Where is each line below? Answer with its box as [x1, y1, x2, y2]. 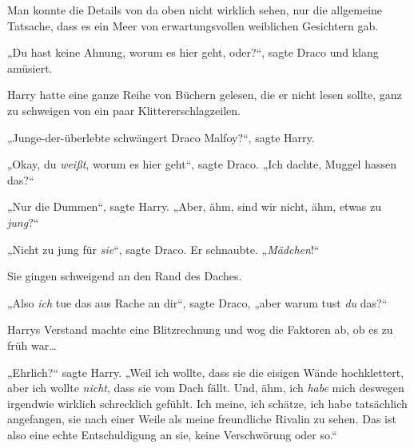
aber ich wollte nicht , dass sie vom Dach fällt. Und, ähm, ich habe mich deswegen [7, 379, 404, 396]
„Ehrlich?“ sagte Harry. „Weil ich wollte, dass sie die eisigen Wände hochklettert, [7, 363, 404, 380]
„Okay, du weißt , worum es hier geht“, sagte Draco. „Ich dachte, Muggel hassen [7, 156, 396, 172]
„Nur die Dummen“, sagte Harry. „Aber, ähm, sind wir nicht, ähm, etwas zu [7, 198, 382, 215]
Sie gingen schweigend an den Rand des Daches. [7, 268, 242, 284]
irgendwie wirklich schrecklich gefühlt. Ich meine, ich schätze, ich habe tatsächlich [7, 394, 408, 411]
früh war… [7, 336, 57, 353]
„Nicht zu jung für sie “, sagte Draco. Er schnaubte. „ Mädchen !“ [7, 240, 320, 257]
